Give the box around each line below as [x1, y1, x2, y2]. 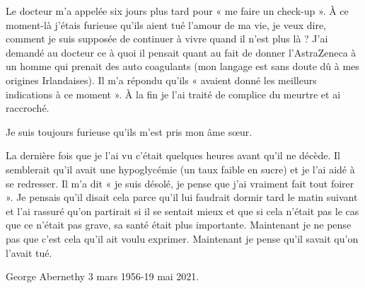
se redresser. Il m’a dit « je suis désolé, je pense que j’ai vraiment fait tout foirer [6, 175, 354, 190]
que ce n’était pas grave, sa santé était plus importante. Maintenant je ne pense [6, 217, 352, 232]
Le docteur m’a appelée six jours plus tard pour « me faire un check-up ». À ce [6, 4, 349, 18]
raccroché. [6, 100, 50, 115]
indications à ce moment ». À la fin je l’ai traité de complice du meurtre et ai [6, 86, 341, 101]
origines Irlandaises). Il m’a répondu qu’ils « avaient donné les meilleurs [6, 72, 317, 87]
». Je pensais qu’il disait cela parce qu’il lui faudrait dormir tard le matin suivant [6, 190, 358, 205]
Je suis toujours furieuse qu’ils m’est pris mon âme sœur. [6, 124, 253, 139]
